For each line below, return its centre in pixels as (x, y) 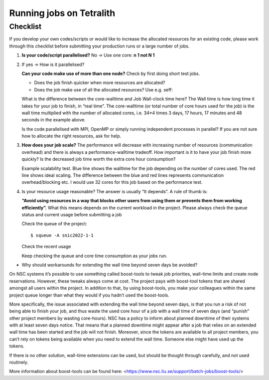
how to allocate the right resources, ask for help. (71, 136)
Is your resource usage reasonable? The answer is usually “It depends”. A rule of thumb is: (115, 191)
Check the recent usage (46, 247)
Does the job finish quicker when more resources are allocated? (100, 83)
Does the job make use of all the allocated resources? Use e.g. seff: (103, 89)
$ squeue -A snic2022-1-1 (62, 235)
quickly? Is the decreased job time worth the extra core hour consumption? (99, 159)
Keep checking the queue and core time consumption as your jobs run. (94, 256)
